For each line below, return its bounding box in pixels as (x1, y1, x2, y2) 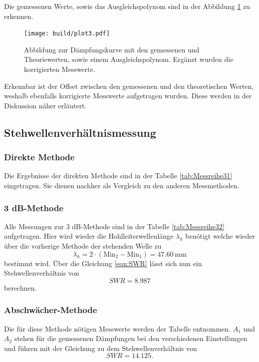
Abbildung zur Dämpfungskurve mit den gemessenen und (24, 44, 200, 54)
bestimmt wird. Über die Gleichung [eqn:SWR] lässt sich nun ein (4, 258, 202, 268)
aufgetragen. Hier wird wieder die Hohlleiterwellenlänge (4, 231, 174, 241)
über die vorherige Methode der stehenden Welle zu (4, 241, 162, 251)
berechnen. (4, 282, 37, 293)
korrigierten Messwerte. (24, 64, 95, 74)
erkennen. (4, 10, 33, 21)
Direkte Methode (4, 151, 75, 163)
